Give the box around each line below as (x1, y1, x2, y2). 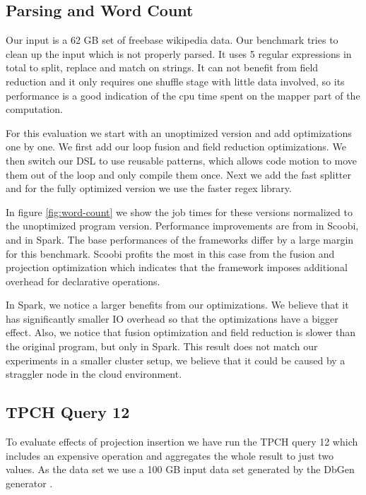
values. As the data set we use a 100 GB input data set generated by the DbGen (6, 462, 355, 477)
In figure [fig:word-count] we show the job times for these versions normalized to (6, 204, 353, 219)
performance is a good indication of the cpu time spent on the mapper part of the (6, 88, 360, 102)
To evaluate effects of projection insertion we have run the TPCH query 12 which (6, 434, 358, 449)
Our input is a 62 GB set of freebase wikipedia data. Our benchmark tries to (6, 32, 338, 47)
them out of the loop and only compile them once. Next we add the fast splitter (6, 167, 352, 181)
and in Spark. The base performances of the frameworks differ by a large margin (6, 232, 354, 246)
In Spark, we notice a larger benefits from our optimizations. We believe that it (6, 297, 349, 312)
